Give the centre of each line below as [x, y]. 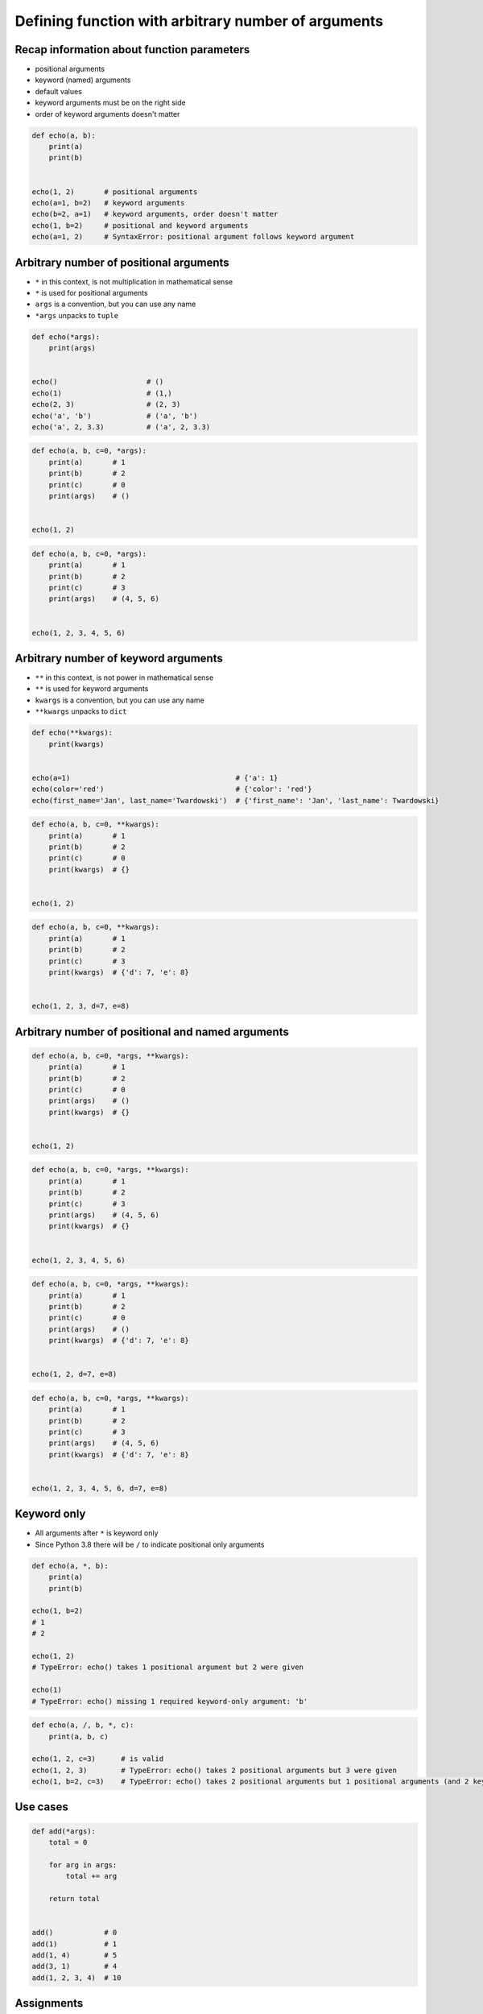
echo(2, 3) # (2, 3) [106, 404]
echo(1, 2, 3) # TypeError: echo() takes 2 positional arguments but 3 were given [215, 1770]
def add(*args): [64, 1831]
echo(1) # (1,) [102, 393]
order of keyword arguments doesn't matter [107, 114]
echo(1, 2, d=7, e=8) [74, 1374]
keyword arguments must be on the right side [110, 103]
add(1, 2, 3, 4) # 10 [76, 1977]
